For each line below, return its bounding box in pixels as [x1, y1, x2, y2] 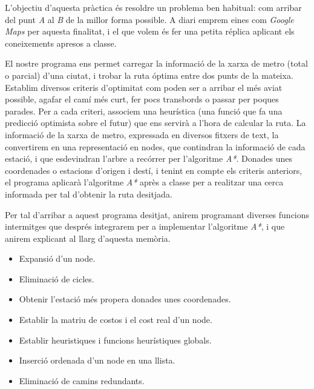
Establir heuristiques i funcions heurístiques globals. [19, 333, 212, 346]
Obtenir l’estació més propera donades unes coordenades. [19, 293, 231, 305]
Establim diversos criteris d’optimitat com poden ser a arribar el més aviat [5, 81, 283, 93]
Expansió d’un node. [19, 252, 96, 265]
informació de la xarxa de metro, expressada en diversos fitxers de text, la [5, 128, 279, 141]
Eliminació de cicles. [19, 272, 94, 285]
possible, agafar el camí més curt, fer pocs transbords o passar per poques [5, 93, 279, 105]
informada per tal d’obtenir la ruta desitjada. [5, 187, 172, 200]
